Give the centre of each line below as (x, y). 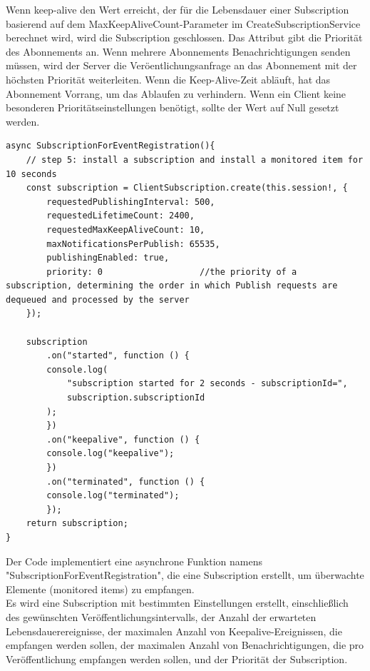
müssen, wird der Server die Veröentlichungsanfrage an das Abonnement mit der (181, 65)
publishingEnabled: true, (108, 258)
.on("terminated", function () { (126, 481)
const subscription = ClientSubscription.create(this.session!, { (187, 188)
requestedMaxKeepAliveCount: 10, (126, 229)
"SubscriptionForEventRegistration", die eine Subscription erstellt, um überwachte (185, 575)
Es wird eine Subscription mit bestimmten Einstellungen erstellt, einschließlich (177, 603)
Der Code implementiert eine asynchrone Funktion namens (134, 561)
